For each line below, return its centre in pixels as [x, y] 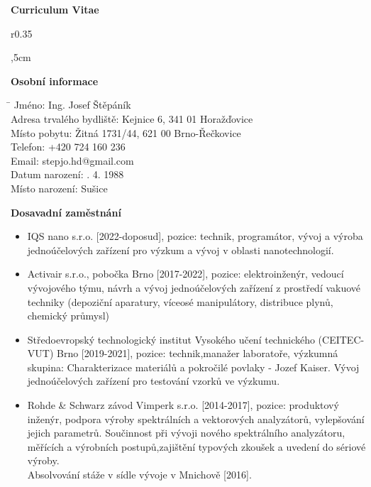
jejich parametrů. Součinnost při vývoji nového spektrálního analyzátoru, [186, 433]
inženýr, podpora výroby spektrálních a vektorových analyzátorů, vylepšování [196, 418]
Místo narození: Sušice [59, 188]
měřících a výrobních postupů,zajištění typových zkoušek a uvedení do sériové [196, 446]
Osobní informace [55, 81]
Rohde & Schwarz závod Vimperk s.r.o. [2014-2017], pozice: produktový [183, 405]
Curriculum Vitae [55, 9]
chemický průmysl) [68, 316]
